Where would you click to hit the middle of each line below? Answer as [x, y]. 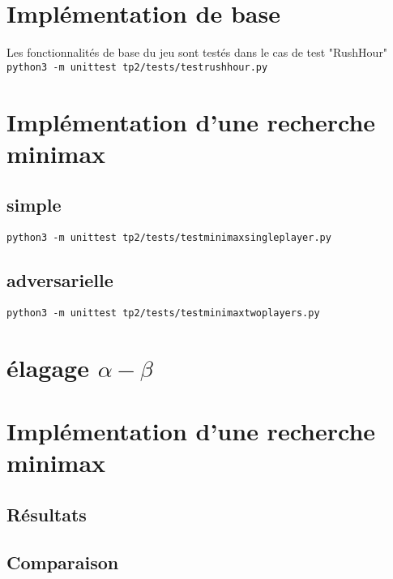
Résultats [47, 514]
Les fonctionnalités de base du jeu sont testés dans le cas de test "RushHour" [197, 52]
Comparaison [63, 562]
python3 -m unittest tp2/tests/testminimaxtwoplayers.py [163, 313]
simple [34, 205]
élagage [48, 367]
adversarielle [60, 280]
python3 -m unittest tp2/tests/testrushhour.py [137, 67]
